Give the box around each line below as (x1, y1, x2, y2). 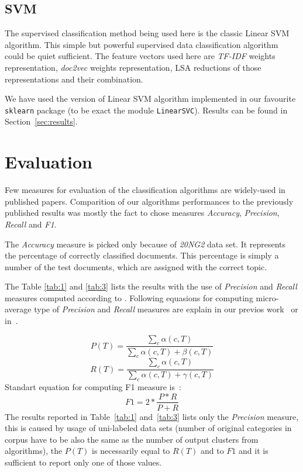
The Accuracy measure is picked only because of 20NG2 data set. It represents (5, 237, 286, 250)
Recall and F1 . (5, 218, 57, 230)
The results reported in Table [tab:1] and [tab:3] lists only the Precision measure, (5, 410, 299, 422)
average (5, 303, 32, 315)
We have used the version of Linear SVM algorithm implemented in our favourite (5, 92, 296, 105)
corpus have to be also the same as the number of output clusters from (5, 433, 259, 445)
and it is (239, 445, 268, 457)
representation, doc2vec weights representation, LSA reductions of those (5, 61, 261, 73)
